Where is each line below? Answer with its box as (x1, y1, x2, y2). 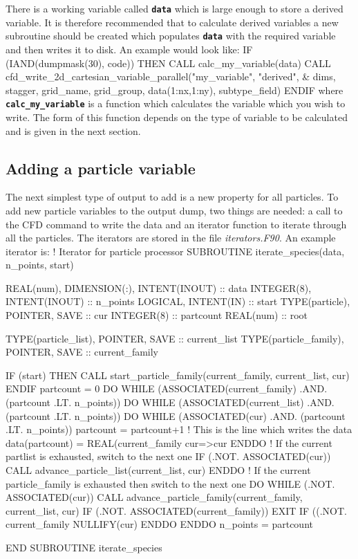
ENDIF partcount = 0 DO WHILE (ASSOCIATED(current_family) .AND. (6, 381, 328, 396)
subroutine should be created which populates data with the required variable (6, 28, 336, 43)
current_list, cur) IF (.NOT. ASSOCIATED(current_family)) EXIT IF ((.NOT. (6, 503, 348, 517)
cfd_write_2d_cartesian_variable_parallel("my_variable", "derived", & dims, (6, 69, 336, 84)
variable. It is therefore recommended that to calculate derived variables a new (6, 15, 339, 29)
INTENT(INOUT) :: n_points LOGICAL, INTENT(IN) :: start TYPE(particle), (6, 294, 350, 309)
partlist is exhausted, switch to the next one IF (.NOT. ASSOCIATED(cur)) (6, 449, 331, 464)
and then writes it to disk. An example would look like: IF (6, 42, 253, 56)
